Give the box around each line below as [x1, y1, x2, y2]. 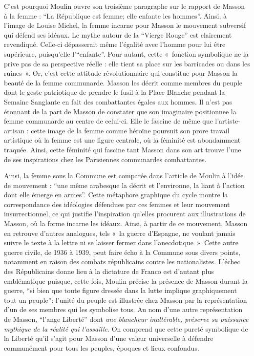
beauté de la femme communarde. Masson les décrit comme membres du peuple [4, 77, 243, 87]
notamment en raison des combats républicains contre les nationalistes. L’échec [4, 256, 240, 267]
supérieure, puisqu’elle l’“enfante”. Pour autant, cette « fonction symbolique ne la [4, 48, 249, 59]
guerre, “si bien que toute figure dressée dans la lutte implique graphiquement [4, 285, 237, 295]
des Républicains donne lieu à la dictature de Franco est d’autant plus [4, 266, 214, 276]
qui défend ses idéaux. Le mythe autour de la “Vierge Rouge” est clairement [4, 29, 232, 40]
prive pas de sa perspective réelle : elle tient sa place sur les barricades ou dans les [4, 58, 250, 68]
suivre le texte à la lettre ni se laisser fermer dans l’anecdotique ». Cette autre [4, 237, 239, 248]
